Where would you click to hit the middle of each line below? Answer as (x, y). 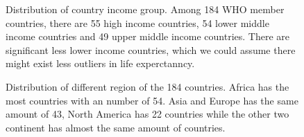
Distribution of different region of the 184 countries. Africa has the (147, 86)
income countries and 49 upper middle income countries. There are (148, 36)
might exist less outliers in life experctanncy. (100, 63)
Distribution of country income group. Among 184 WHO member (145, 9)
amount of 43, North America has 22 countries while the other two (147, 114)
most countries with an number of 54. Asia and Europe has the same (152, 100)
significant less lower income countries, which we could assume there (151, 49)
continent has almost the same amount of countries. (116, 127)
